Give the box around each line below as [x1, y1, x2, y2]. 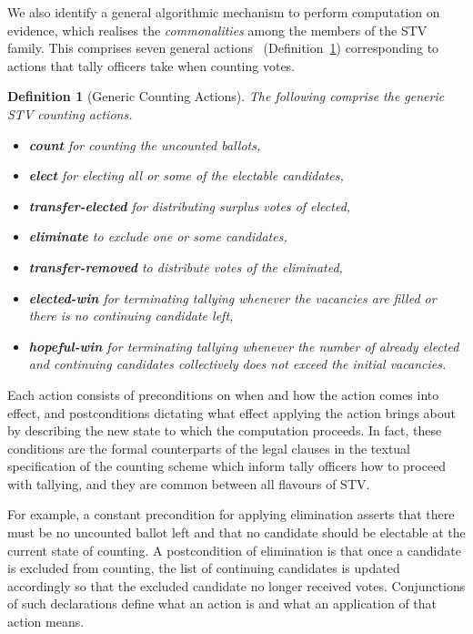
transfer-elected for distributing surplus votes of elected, [28, 196, 351, 215]
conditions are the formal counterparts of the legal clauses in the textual [7, 438, 411, 457]
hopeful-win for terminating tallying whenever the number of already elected [28, 336, 459, 355]
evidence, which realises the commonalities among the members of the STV [7, 20, 428, 39]
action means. [7, 612, 85, 631]
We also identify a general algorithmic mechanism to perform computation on [7, 3, 440, 21]
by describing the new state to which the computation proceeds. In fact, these [7, 421, 442, 440]
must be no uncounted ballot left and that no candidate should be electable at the [7, 523, 466, 542]
